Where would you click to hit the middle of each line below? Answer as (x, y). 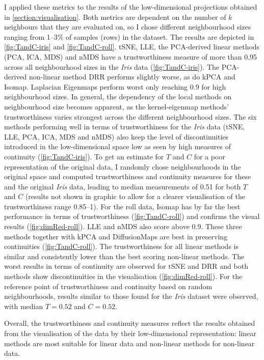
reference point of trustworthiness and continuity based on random (108, 286)
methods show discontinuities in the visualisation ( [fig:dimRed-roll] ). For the (123, 276)
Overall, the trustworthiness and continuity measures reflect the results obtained (130, 323)
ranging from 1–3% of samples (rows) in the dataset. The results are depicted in (129, 36)
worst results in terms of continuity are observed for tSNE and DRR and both (126, 266)
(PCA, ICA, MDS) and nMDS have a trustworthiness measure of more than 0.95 (131, 56)
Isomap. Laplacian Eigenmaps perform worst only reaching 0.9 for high (115, 86)
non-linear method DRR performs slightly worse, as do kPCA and (132, 77)
